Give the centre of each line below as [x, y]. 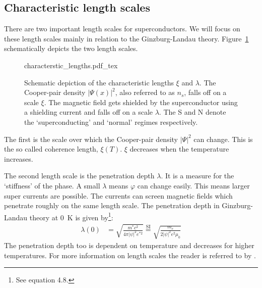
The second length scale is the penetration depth [79, 176]
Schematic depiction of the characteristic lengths [99, 82]
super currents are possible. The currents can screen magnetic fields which [118, 195]
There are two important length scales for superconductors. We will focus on [122, 29]
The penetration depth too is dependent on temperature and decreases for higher [129, 245]
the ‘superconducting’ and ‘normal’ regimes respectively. [111, 122]
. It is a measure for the [198, 176]
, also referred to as [145, 92]
